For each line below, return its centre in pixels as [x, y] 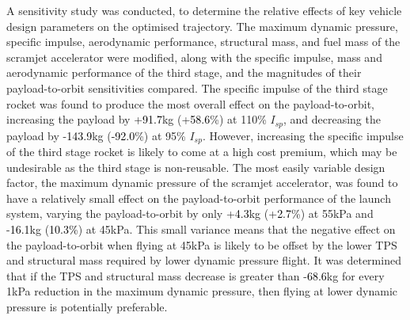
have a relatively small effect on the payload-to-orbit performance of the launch [199, 198]
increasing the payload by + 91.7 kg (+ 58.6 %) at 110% [137, 119]
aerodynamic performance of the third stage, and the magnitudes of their [184, 72]
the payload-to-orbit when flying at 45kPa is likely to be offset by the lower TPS [202, 244]
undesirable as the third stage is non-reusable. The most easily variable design [196, 167]
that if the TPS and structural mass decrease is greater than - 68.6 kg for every [196, 275]
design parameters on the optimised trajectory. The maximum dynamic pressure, [202, 26]
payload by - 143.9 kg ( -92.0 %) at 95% [96, 135]
